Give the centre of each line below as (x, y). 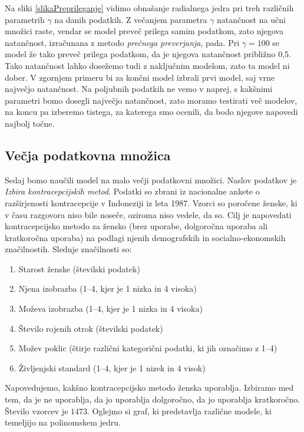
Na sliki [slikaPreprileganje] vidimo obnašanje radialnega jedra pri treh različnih (149, 8)
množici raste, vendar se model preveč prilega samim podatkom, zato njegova (144, 31)
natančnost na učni (251, 19)
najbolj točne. (30, 123)
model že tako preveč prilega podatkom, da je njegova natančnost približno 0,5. (148, 54)
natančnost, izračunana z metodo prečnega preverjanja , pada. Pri (122, 42)
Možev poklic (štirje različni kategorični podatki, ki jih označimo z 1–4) (148, 348)
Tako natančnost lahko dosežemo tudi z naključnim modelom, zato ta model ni (147, 65)
